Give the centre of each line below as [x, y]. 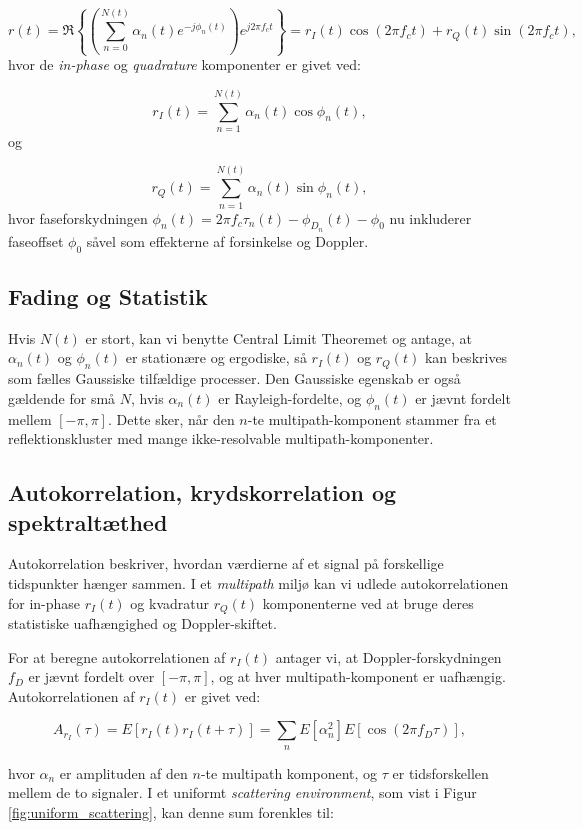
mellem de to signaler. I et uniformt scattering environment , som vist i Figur [242, 792]
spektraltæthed [88, 521]
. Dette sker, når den [171, 418]
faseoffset [36, 240]
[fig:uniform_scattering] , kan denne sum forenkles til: [171, 811]
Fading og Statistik [108, 295]
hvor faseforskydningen [78, 217]
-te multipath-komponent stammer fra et [372, 418]
